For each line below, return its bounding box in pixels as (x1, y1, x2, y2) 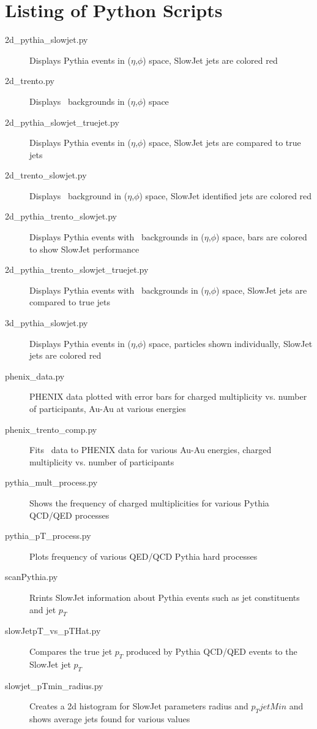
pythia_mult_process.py (5, 476, 98, 489)
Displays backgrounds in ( (29, 94, 131, 107)
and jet (29, 603, 56, 616)
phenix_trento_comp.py (5, 422, 97, 435)
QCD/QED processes (29, 508, 110, 521)
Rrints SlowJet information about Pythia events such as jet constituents (29, 590, 300, 603)
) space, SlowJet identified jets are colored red (139, 189, 312, 202)
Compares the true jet (29, 644, 113, 657)
